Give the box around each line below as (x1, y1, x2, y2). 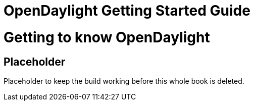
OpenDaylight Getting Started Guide (4, 2, 250, 19)
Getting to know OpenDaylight (4, 28, 210, 46)
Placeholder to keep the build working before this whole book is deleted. (4, 76, 244, 85)
